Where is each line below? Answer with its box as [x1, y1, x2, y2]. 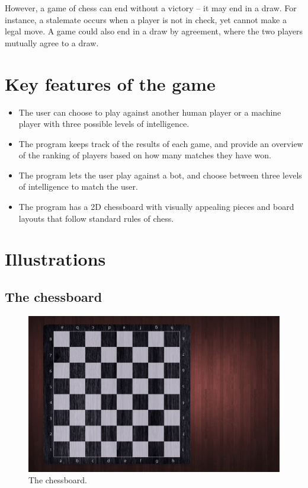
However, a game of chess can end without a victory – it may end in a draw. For [5, 2, 297, 14]
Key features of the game [5, 71, 216, 95]
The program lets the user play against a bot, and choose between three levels [18, 168, 302, 181]
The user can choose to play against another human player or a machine [18, 106, 281, 118]
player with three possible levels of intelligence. [18, 117, 190, 130]
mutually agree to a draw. [5, 36, 99, 49]
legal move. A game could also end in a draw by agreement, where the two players [5, 25, 303, 37]
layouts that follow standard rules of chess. [18, 212, 174, 224]
